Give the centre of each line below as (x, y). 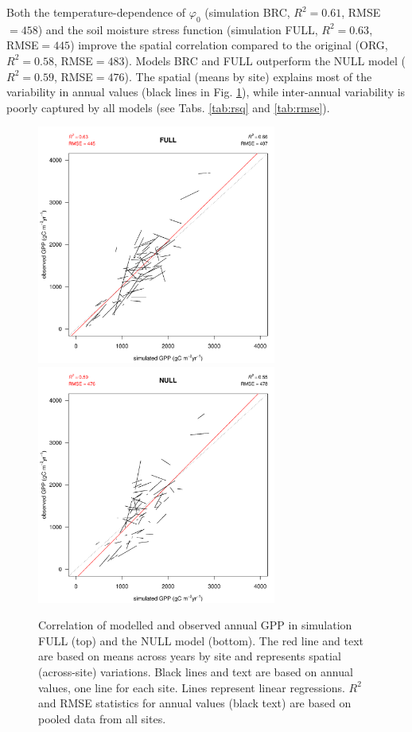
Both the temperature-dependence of (96, 12)
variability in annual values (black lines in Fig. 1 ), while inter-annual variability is (206, 92)
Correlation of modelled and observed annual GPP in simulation (195, 625)
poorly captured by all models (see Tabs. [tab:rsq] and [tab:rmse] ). (168, 107)
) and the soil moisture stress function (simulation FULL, (178, 29)
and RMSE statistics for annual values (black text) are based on (195, 703)
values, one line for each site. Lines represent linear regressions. (192, 687)
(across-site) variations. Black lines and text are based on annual (196, 671)
